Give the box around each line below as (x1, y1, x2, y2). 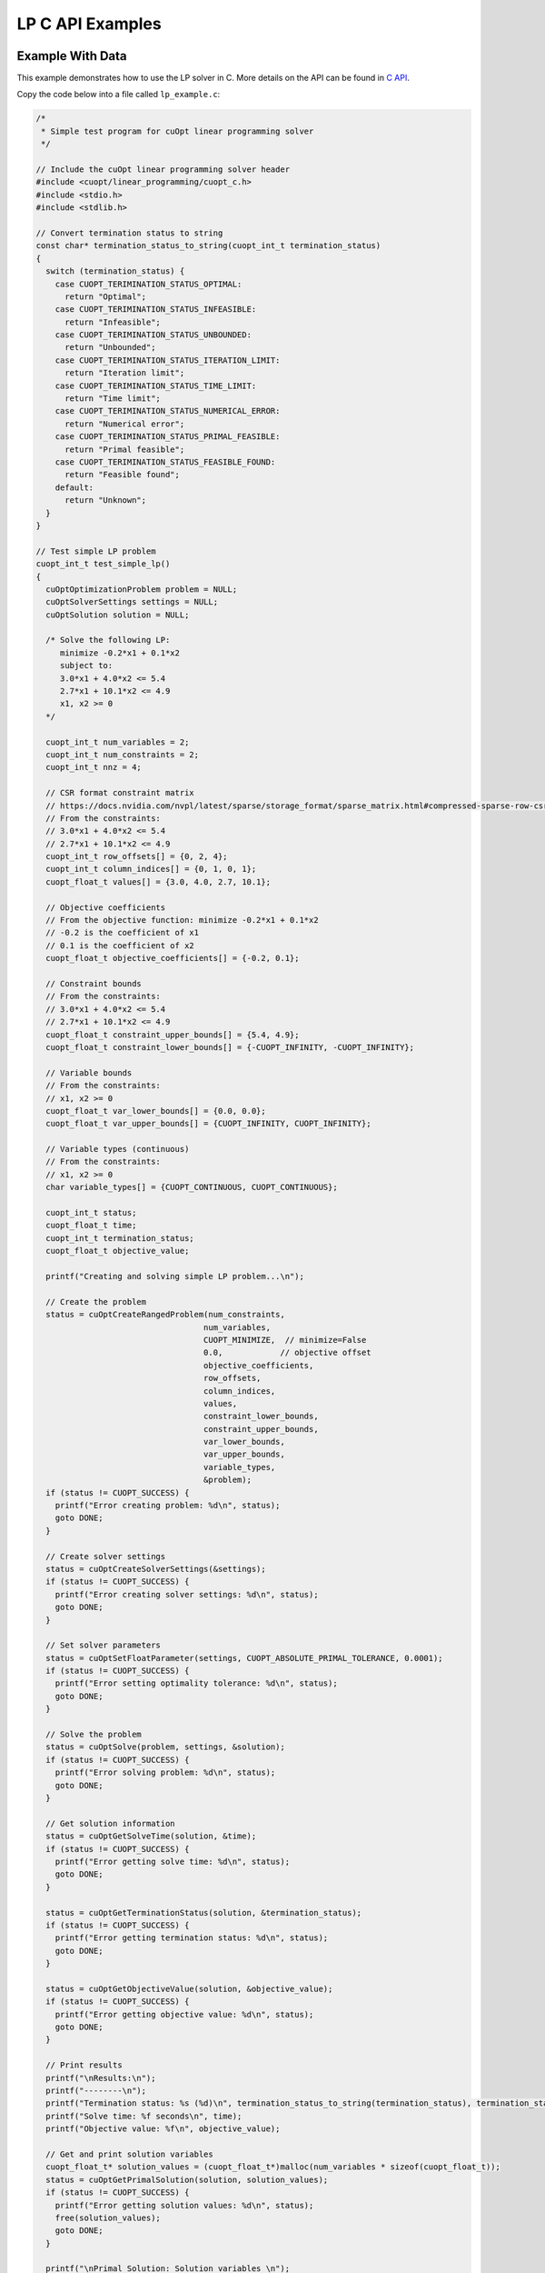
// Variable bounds (45, 1067, 133, 1077)
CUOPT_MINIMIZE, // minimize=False (203, 1335, 367, 1345)
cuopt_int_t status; (45, 1207, 137, 1218)
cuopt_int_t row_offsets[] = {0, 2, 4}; (45, 851, 228, 862)
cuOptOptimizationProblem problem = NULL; (45, 584, 238, 595)
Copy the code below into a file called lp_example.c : (16, 89, 221, 100)
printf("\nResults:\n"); (45, 2073, 156, 2083)
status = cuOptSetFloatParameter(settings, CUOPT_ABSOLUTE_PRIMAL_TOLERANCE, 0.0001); (45, 1653, 444, 1663)
